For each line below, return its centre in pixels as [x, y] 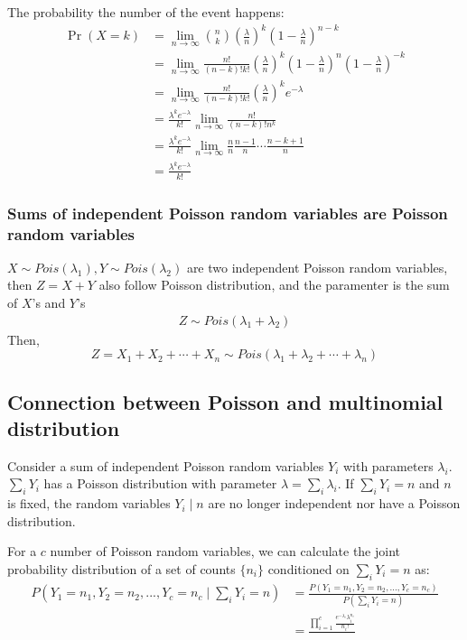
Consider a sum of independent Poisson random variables [166, 465]
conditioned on [308, 569]
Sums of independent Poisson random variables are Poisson [228, 213]
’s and [49, 303]
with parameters [388, 465]
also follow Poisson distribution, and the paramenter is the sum [274, 285]
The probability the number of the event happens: [146, 12]
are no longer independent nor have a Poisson [334, 503]
